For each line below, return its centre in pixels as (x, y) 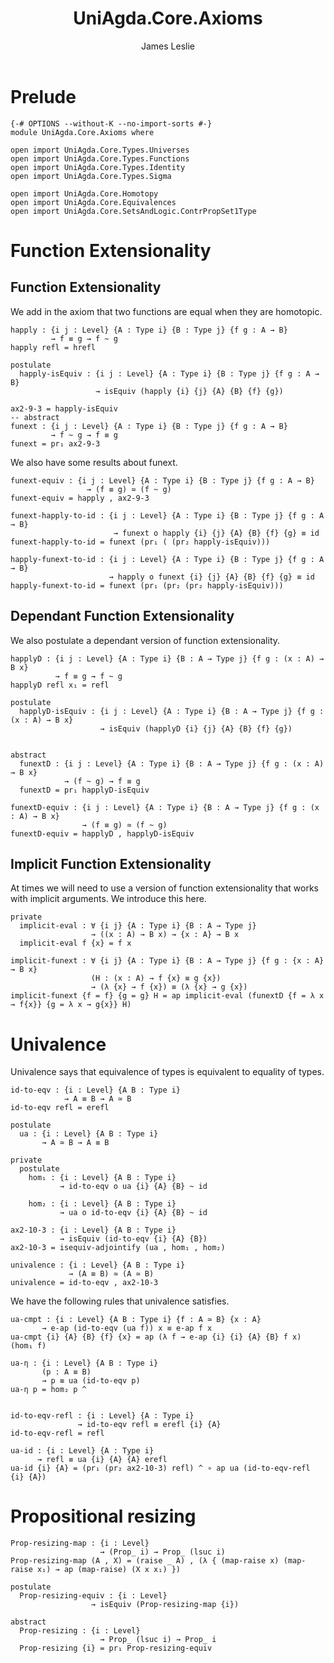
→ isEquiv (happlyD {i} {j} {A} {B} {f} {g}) (196, 728)
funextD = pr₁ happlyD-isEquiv (84, 790)
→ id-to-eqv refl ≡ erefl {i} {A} (149, 1425)
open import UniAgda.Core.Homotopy (84, 193)
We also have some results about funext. (94, 462)
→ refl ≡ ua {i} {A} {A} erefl (102, 1460)
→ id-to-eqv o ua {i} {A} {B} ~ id (133, 1187)
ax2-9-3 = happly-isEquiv (64, 408)
